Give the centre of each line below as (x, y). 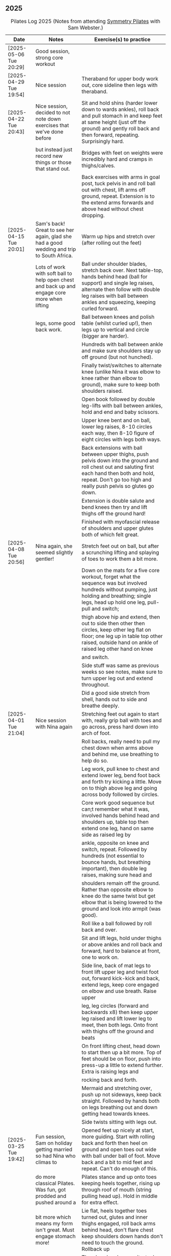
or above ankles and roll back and (122, 944)
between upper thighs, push (115, 454)
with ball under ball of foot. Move (121, 1155)
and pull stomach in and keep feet (122, 115)
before (44, 138)
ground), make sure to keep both (121, 384)
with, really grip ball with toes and (121, 720)
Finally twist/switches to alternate (121, 365)
